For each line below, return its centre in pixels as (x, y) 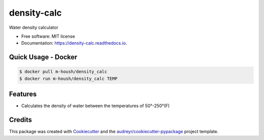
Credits (21, 120)
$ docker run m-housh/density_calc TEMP (68, 79)
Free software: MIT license (48, 36)
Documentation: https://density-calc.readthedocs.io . (74, 43)
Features (23, 94)
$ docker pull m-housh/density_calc (63, 72)
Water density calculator (34, 27)
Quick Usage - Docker (43, 57)
